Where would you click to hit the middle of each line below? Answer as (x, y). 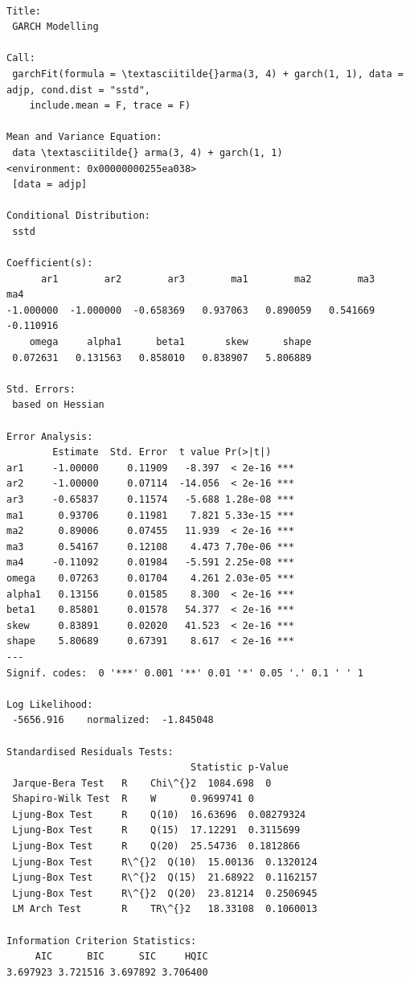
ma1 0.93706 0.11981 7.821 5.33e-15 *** (150, 515)
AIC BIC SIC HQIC (121, 957)
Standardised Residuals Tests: (90, 752)
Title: (24, 11)
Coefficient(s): (50, 263)
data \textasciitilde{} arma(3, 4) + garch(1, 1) (148, 152)
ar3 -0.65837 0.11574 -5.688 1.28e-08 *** (150, 499)
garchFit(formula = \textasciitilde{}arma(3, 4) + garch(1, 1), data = (208, 74)
